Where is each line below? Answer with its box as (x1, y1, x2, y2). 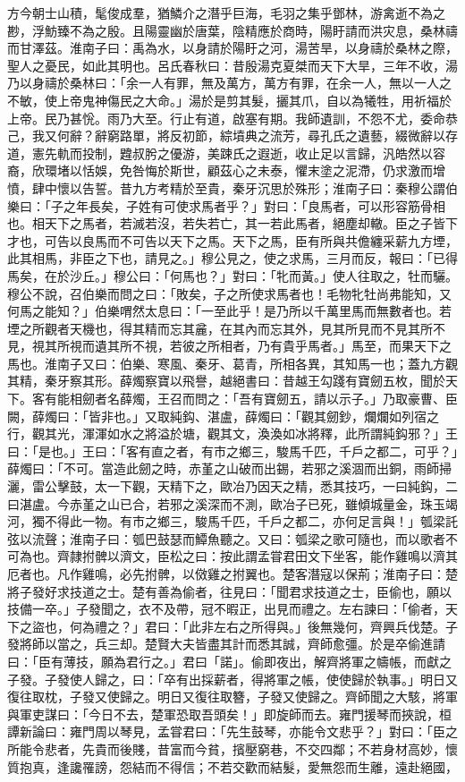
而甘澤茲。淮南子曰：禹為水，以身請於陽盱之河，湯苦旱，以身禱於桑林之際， (7, 38, 458, 57)
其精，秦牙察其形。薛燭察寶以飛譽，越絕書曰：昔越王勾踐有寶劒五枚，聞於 (7, 371, 445, 390)
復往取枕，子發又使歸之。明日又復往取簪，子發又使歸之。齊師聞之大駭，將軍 (7, 687, 458, 706)
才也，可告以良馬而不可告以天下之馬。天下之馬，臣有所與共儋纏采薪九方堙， (7, 231, 458, 250)
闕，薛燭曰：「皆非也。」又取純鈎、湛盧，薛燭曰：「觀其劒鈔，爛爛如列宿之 (7, 406, 439, 425)
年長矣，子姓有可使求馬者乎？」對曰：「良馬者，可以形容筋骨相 (75, 196, 445, 215)
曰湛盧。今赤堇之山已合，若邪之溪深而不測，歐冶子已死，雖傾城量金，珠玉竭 (7, 494, 458, 513)
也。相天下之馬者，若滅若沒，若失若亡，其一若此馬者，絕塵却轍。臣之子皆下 (7, 214, 458, 233)
